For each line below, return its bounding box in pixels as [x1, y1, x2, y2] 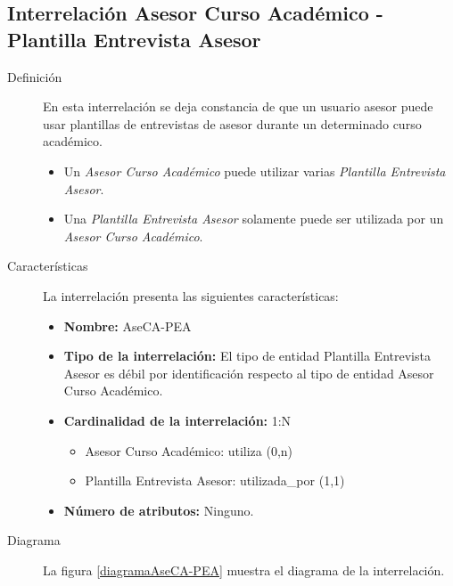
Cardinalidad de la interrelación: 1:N [63, 411, 292, 429]
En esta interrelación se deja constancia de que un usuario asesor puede [43, 97, 433, 116]
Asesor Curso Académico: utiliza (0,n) [85, 441, 293, 460]
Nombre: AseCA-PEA [63, 316, 192, 335]
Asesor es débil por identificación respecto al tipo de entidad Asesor [63, 363, 434, 382]
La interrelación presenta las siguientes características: [43, 286, 339, 305]
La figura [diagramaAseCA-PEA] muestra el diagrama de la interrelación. [43, 560, 445, 579]
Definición [7, 67, 62, 85]
